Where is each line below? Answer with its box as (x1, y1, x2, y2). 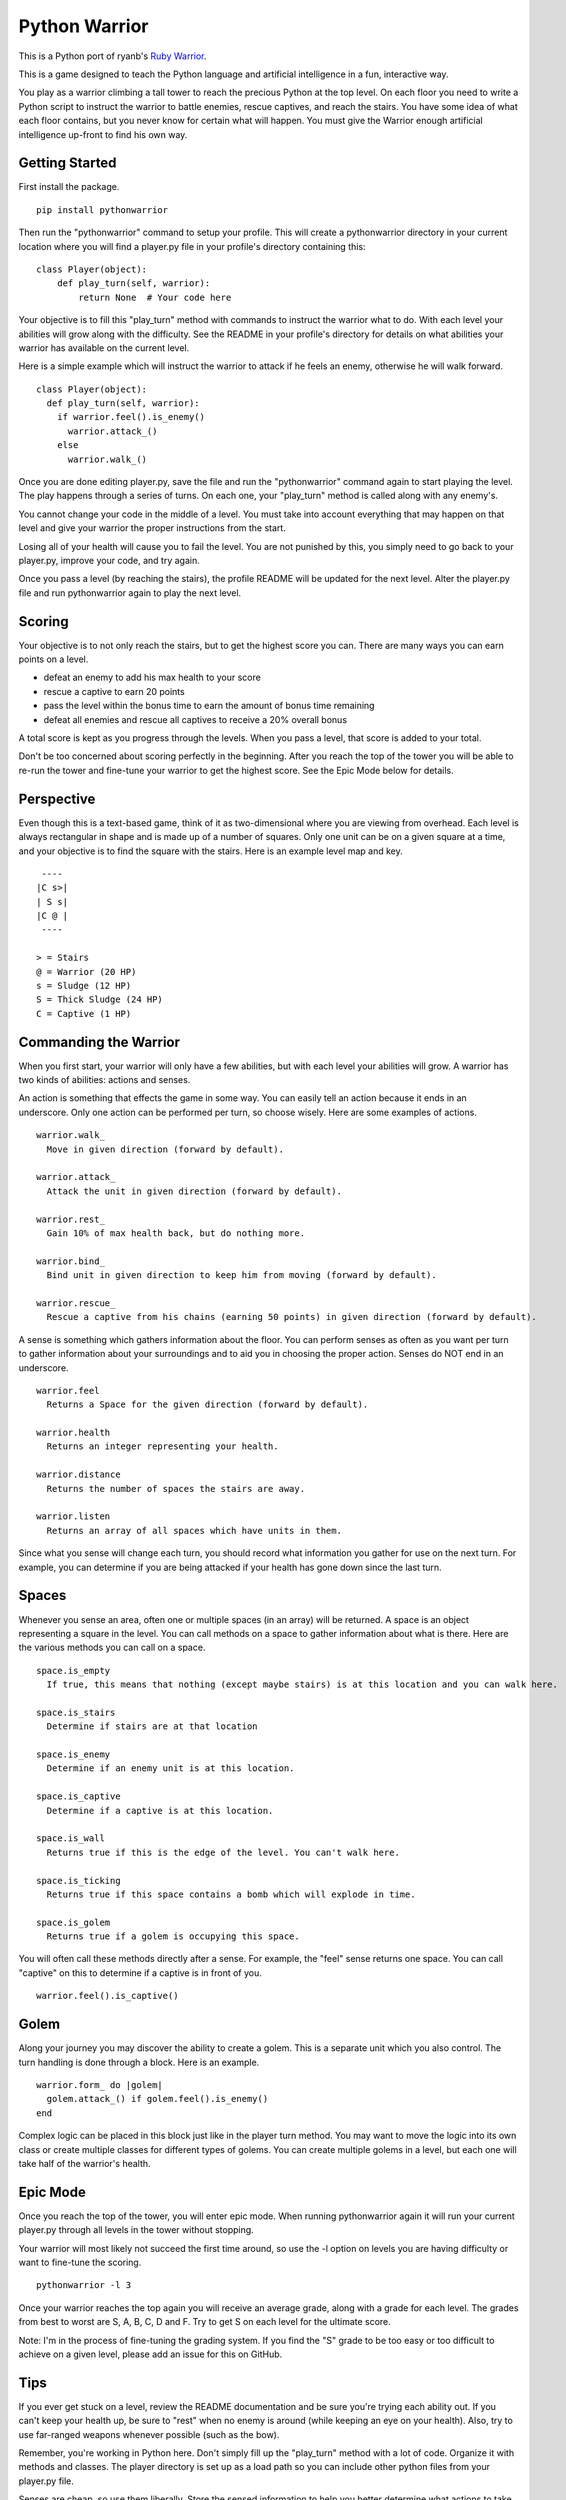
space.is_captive (36, 1791, 121, 1802)
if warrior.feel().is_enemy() (56, 411, 205, 423)
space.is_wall (36, 1833, 105, 1844)
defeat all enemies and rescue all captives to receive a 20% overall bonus (43, 713, 348, 725)
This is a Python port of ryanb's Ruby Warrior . (18, 50, 207, 62)
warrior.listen (36, 1511, 111, 1522)
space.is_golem (36, 1916, 111, 1928)
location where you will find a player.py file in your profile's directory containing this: (18, 240, 366, 252)
